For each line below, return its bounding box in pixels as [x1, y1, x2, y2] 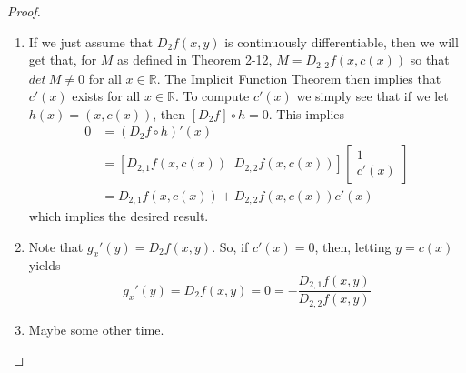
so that [410, 50, 450, 69]
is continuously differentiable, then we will [224, 32, 459, 51]
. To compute [174, 86, 250, 106]
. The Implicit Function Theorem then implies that [156, 68, 441, 87]
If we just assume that [28, 32, 154, 51]
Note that [28, 237, 84, 256]
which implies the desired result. [28, 206, 209, 225]
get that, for [28, 50, 97, 69]
